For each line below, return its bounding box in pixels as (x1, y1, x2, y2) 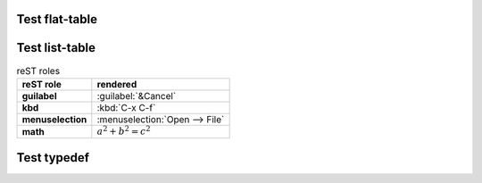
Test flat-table (16, 12, 98, 27)
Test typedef (16, 150, 89, 165)
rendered (96, 78, 137, 90)
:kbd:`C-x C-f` (96, 101, 156, 113)
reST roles (16, 64, 61, 77)
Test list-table (16, 40, 96, 55)
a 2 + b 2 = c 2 (96, 123, 151, 137)
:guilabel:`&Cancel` (96, 89, 177, 102)
